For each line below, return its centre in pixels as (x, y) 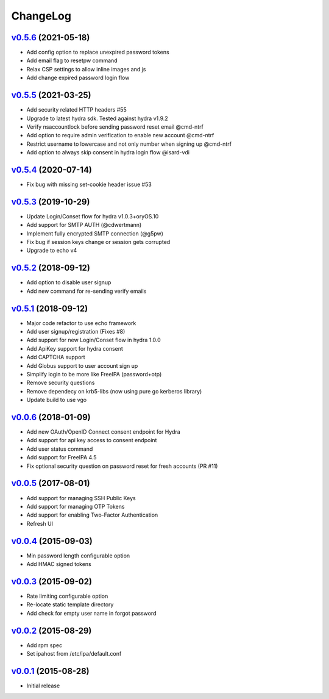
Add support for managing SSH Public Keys (81, 498)
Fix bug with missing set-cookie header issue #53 (89, 184)
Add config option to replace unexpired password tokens (98, 52)
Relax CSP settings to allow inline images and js (86, 69)
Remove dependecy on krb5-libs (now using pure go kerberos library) (114, 391)
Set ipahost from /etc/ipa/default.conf (74, 654)
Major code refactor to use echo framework (81, 323)
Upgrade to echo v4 (52, 251)
